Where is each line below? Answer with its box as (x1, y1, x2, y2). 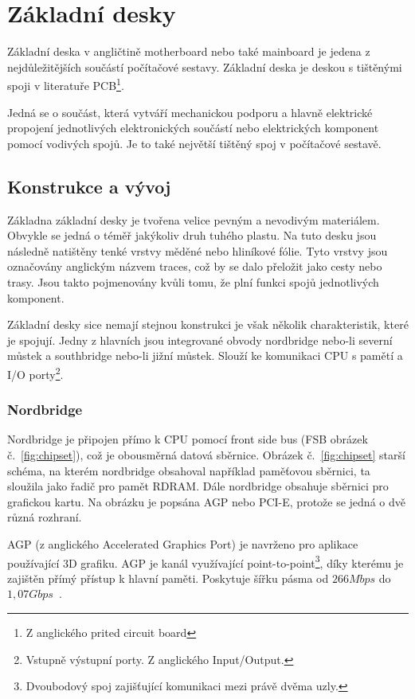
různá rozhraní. (7, 509, 82, 525)
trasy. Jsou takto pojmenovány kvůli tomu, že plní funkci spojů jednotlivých (7, 273, 379, 290)
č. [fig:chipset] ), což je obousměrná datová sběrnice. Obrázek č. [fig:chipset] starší (7, 446, 405, 463)
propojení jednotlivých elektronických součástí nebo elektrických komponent (7, 119, 379, 136)
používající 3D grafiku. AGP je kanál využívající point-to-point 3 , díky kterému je (7, 552, 404, 571)
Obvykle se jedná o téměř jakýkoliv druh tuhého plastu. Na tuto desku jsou (7, 227, 377, 244)
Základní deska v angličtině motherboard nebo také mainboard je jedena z (7, 43, 370, 60)
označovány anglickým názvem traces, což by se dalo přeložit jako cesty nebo (7, 258, 382, 275)
